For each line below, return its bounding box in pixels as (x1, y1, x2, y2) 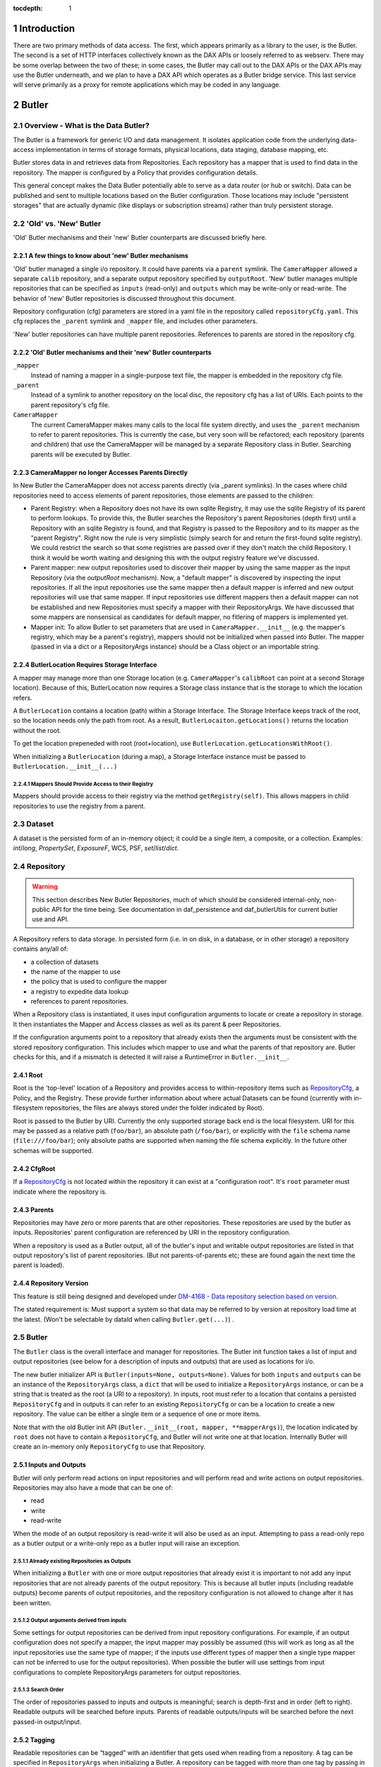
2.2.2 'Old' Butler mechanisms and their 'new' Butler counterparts (13, 348, 212, 356)
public (32, 905, 51, 913)
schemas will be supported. (13, 1146, 94, 1155)
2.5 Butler (13, 1332, 48, 1342)
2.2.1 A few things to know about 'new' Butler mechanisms (13, 252, 188, 260)
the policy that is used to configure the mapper (30, 978, 167, 986)
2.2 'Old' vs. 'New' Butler (13, 218, 102, 228)
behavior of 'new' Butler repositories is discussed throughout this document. (13, 294, 236, 303)
